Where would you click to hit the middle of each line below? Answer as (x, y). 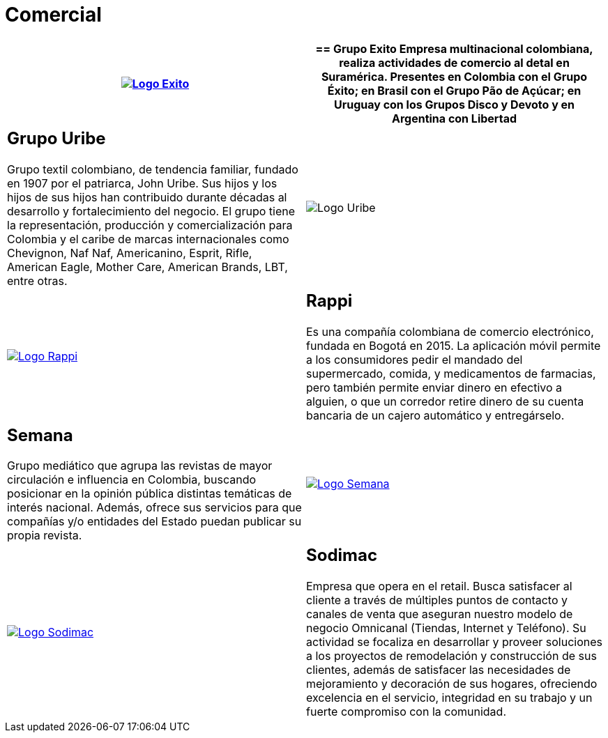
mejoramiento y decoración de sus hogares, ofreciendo (452, 684)
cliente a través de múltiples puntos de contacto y (437, 600)
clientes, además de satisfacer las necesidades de (439, 670)
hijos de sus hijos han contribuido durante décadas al (147, 197)
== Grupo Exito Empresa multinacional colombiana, (454, 48)
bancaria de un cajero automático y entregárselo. (435, 415)
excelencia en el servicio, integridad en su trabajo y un (449, 698)
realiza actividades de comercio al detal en (454, 62)
